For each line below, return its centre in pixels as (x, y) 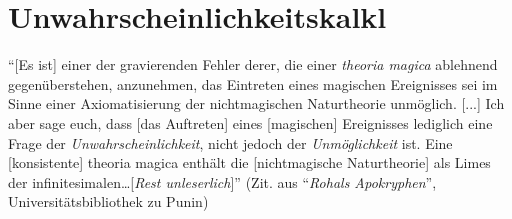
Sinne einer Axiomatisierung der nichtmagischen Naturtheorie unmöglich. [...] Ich (256, 103)
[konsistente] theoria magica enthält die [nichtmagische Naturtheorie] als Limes (249, 162)
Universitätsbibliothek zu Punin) (108, 201)
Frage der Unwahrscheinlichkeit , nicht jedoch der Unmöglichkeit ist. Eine (230, 142)
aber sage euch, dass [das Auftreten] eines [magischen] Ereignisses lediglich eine (250, 122)
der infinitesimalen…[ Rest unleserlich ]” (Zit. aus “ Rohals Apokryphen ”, (222, 181)
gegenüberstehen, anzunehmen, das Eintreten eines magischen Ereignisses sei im (253, 83)
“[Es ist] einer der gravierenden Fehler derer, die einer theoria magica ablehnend (253, 64)
